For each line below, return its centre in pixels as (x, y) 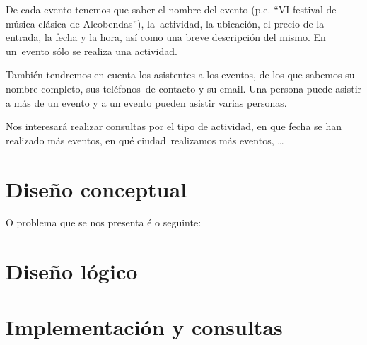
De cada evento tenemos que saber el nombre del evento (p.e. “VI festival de (171, 9)
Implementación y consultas (144, 326)
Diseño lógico (72, 271)
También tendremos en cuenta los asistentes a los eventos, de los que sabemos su (180, 75)
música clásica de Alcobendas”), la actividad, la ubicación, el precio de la (165, 23)
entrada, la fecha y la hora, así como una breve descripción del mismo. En (166, 37)
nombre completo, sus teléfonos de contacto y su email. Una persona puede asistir (184, 88)
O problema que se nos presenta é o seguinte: (104, 222)
